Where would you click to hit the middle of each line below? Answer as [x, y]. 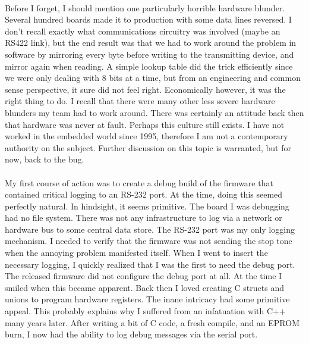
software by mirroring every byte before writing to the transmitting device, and [149, 54]
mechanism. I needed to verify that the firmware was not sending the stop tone [149, 241]
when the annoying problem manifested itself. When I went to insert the [136, 253]
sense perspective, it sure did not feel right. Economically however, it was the [145, 89]
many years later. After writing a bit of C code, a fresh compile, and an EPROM [152, 322]
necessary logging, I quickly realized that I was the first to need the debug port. [150, 264]
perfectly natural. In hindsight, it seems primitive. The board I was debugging [147, 206]
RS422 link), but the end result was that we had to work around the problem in [151, 43]
